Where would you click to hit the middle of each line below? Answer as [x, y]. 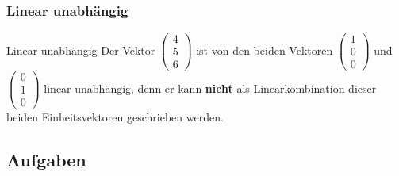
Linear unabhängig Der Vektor [81, 50]
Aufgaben [46, 159]
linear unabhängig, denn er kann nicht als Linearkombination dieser [210, 88]
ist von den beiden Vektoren [265, 50]
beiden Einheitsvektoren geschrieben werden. [115, 116]
